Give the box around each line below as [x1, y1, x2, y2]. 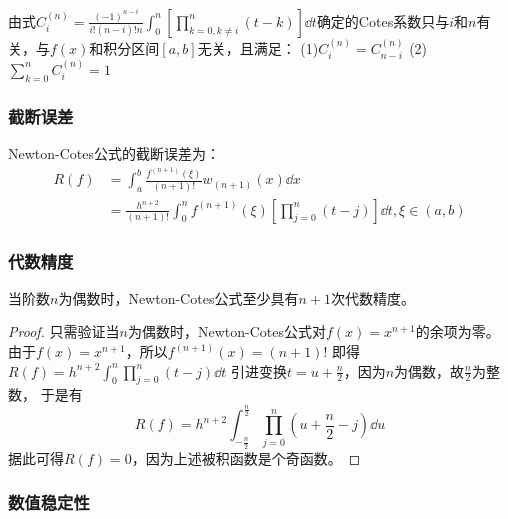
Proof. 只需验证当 [8, 321, 120, 342]
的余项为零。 [415, 321, 500, 342]
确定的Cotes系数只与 [316, 10, 450, 31]
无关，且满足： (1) [197, 37, 319, 58]
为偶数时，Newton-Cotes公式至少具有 [58, 287, 299, 308]
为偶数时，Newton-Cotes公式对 [127, 321, 326, 342]
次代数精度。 [330, 287, 415, 308]
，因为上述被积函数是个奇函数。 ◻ [131, 447, 361, 468]
